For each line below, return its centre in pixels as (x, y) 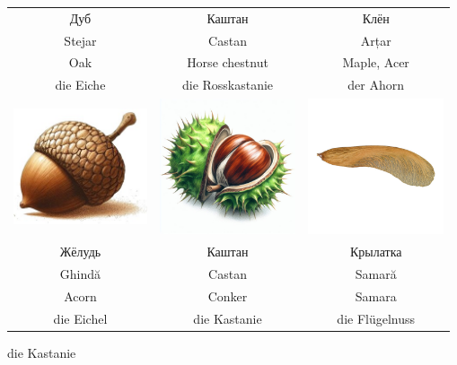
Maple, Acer (376, 62)
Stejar (80, 40)
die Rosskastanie (228, 85)
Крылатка (376, 252)
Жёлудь (80, 252)
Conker (228, 295)
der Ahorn (376, 85)
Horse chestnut (228, 62)
